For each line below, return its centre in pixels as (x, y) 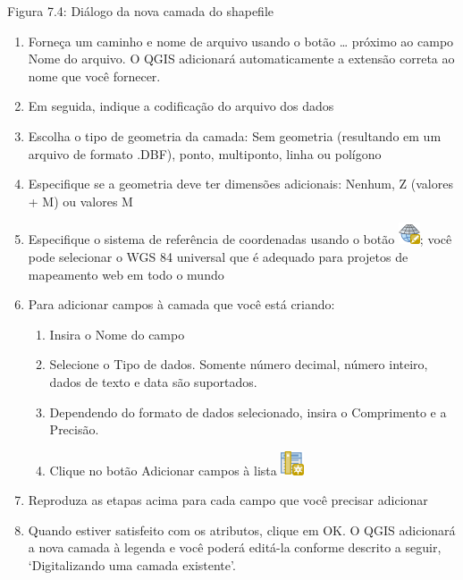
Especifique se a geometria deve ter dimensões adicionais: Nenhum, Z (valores (240, 184)
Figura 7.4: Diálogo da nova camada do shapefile (141, 11)
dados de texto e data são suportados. (153, 381)
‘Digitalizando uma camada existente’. (132, 565)
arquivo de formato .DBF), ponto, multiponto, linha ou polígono (205, 153)
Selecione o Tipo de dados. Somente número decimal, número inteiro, (239, 364)
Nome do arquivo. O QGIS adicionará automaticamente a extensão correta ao (241, 59)
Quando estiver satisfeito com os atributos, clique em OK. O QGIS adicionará (242, 530)
